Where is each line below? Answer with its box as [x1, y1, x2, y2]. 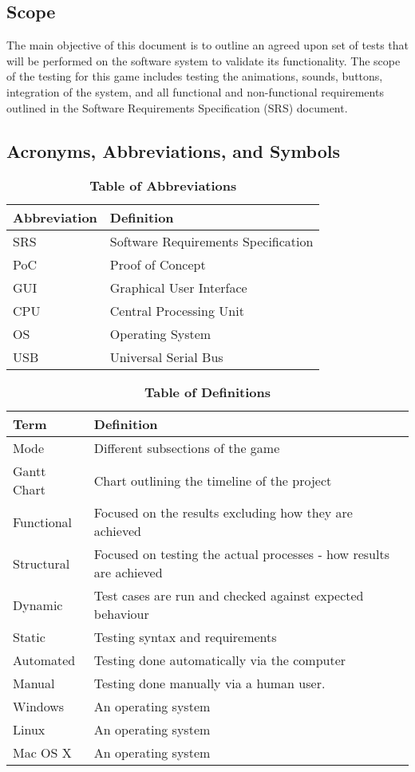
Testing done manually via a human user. [93, 674, 326, 693]
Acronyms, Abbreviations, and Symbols [6, 138, 341, 163]
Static [13, 628, 45, 647]
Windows [13, 697, 65, 716]
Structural [13, 553, 70, 573]
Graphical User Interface [109, 278, 247, 297]
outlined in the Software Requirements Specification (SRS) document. [6, 99, 348, 116]
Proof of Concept [109, 255, 206, 274]
